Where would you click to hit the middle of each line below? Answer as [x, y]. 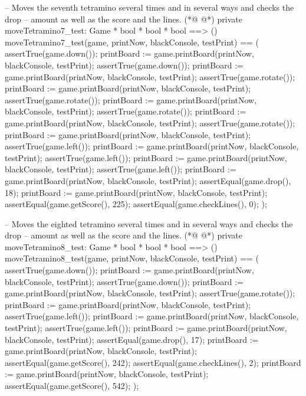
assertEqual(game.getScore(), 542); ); [72, 385]
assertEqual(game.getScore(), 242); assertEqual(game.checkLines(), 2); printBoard [153, 362]
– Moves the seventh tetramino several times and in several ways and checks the [149, 7]
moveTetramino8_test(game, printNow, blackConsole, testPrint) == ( [132, 258]
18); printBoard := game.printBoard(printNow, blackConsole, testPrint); [136, 192]
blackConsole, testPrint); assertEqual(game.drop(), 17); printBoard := [132, 339]
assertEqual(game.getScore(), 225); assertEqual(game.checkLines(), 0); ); [136, 204]
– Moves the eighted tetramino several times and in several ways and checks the [149, 223]
